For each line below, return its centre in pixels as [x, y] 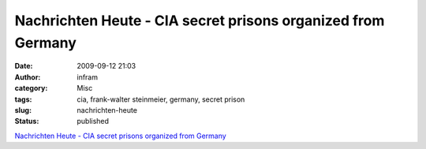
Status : [27, 121]
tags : [23, 99]
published [93, 121]
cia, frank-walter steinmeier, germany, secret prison [161, 99]
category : [31, 88]
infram [88, 77]
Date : [24, 66]
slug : [23, 110]
